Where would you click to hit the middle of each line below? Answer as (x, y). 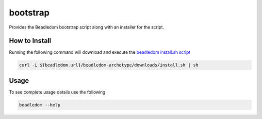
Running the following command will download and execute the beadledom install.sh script (100, 52)
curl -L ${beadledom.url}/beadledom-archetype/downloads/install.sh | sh (109, 65)
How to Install (30, 41)
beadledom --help (40, 105)
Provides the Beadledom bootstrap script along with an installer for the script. (87, 27)
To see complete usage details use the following (57, 92)
